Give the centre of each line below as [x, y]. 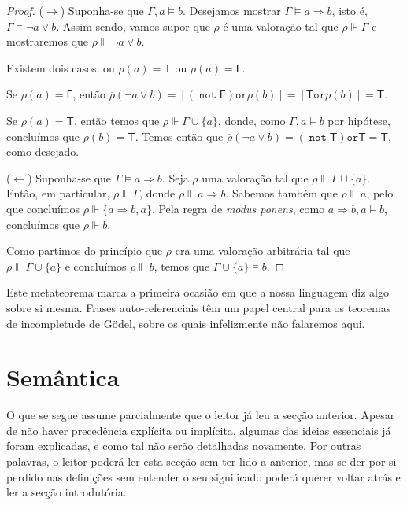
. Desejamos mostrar [231, 10]
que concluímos [43, 208]
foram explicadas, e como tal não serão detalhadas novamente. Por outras [184, 446]
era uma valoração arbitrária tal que [263, 251]
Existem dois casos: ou [61, 67]
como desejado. [43, 151]
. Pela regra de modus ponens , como [238, 208]
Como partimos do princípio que [85, 251]
